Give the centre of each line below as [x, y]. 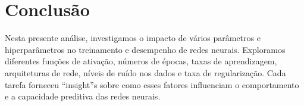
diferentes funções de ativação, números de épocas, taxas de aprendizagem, [141, 61]
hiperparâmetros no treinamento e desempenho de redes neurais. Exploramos [145, 49]
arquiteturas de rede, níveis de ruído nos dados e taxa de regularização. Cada [145, 72]
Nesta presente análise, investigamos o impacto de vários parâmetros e [133, 38]
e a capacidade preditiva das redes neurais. [83, 96]
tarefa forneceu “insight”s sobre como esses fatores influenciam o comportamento [152, 84]
